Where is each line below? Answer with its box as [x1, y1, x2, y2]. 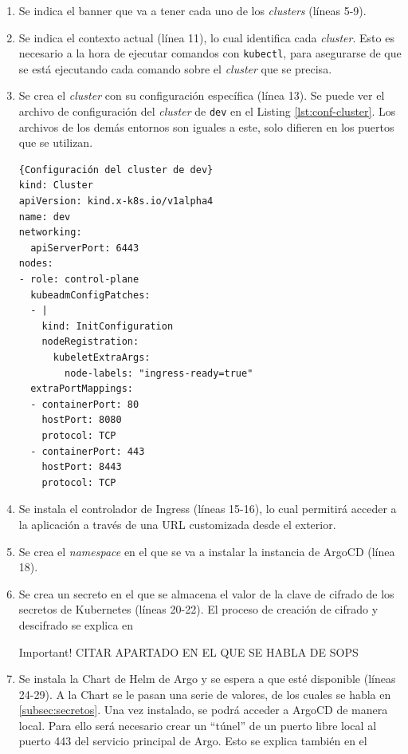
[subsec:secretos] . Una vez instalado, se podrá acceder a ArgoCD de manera [18, 701, 388, 718]
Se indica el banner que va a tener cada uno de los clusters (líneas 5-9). [18, 2, 367, 18]
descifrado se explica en [18, 616, 134, 633]
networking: [18, 227, 82, 239]
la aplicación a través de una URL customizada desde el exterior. [18, 515, 336, 532]
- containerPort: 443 [30, 445, 145, 457]
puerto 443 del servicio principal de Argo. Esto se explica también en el [18, 732, 367, 749]
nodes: [18, 258, 53, 270]
